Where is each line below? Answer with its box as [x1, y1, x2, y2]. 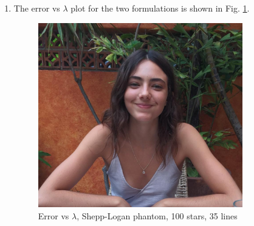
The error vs [13, 2, 60, 14]
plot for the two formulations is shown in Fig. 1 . [70, 2, 250, 14]
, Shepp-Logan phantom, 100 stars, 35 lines [77, 210, 238, 222]
